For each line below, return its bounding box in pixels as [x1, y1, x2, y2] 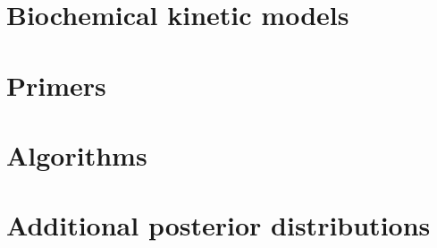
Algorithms [6, 136, 147, 173]
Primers [6, 66, 106, 103]
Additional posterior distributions [6, 207, 431, 244]
